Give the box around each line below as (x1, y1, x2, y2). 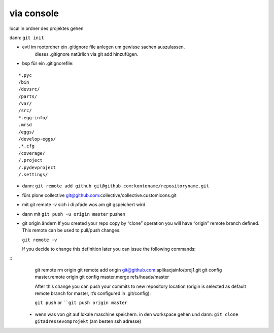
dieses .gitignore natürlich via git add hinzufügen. (35, 51, 139, 57)
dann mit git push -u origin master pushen (22, 211, 125, 217)
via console (9, 8, 59, 19)
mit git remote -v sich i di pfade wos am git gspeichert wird (22, 202, 146, 208)
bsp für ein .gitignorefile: (22, 60, 74, 66)
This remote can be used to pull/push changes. (22, 227, 121, 234)
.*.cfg (18, 143, 35, 149)
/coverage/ (18, 150, 46, 156)
